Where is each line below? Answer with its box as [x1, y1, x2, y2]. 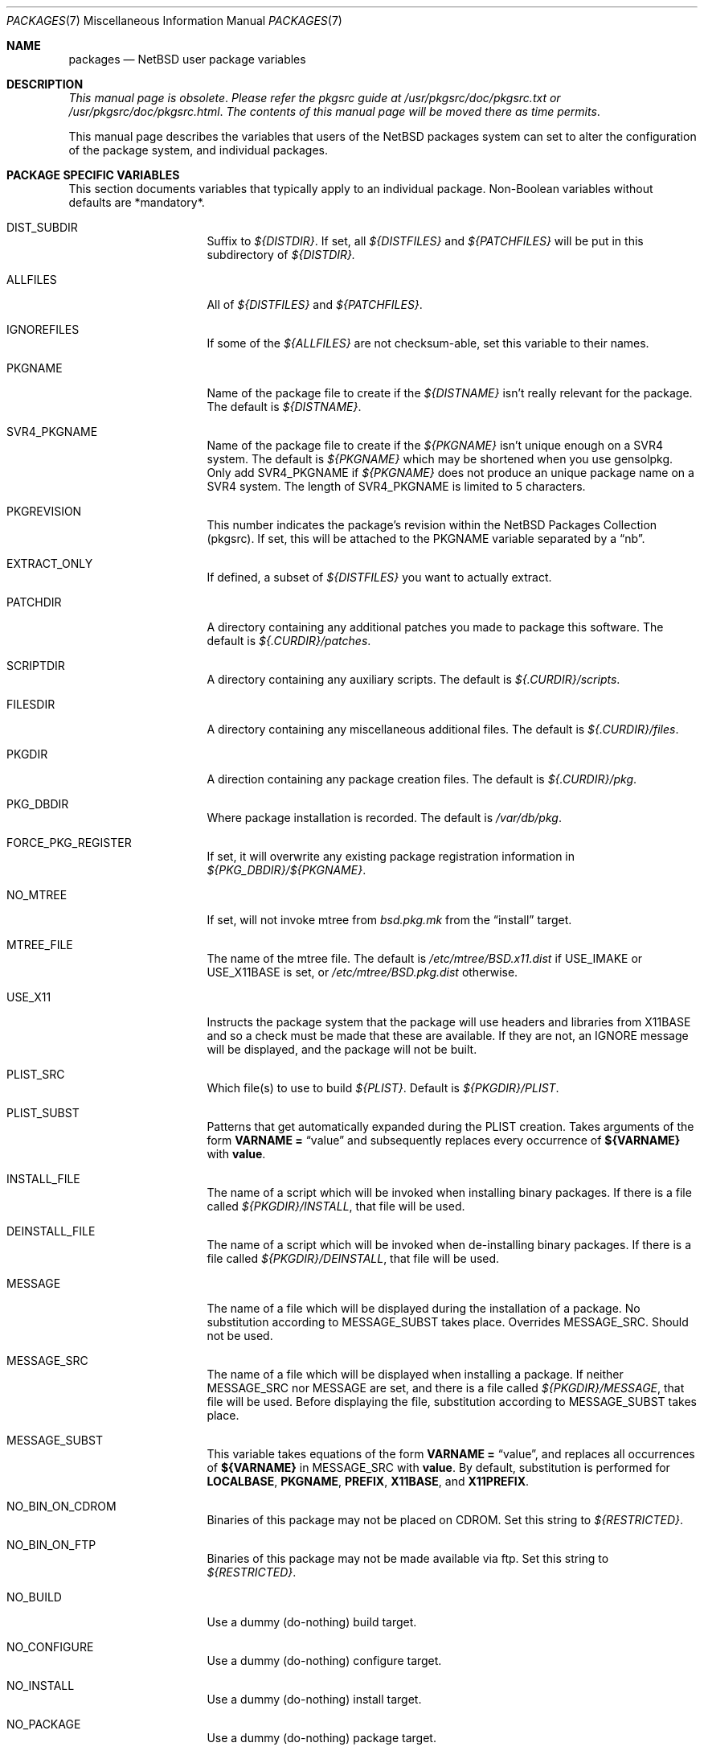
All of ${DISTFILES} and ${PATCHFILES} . [207, 298, 423, 311]
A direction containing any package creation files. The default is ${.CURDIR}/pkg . [207, 772, 637, 786]
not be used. [207, 1329, 273, 1342]
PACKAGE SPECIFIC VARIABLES [6, 168, 180, 182]
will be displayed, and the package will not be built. [207, 1042, 477, 1056]
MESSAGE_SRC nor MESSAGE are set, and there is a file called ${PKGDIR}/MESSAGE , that [207, 1381, 685, 1395]
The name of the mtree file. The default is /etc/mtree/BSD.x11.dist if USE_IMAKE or [207, 952, 643, 965]
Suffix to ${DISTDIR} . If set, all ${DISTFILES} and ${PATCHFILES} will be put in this [207, 234, 644, 248]
